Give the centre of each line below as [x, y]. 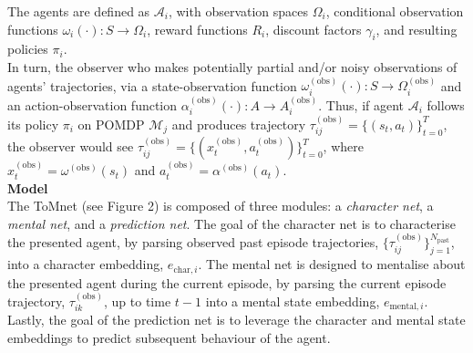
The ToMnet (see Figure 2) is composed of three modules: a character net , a [221, 206]
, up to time [138, 301]
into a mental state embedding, [293, 301]
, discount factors [314, 29]
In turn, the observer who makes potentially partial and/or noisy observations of [232, 66]
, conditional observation [395, 11]
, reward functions [197, 29]
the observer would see [71, 146]
